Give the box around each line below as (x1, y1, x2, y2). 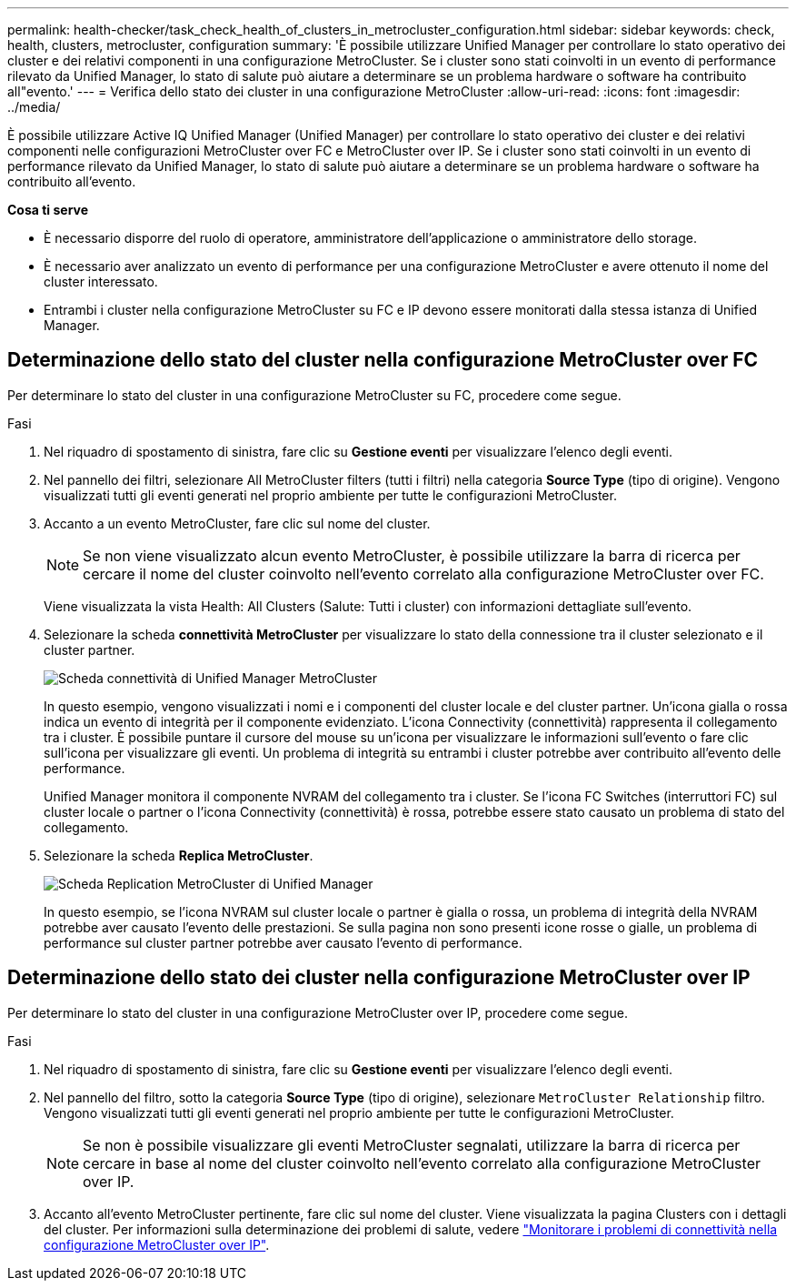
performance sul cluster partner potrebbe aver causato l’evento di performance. (44, 934, 522, 951)
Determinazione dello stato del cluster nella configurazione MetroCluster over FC (7, 348, 759, 372)
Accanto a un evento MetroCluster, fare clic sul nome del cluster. (44, 515, 431, 531)
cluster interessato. (44, 274, 158, 289)
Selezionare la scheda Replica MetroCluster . (44, 847, 313, 863)
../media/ (7, 99, 61, 115)
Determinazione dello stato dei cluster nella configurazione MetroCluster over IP (7, 966, 751, 990)
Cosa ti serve (7, 202, 89, 217)
